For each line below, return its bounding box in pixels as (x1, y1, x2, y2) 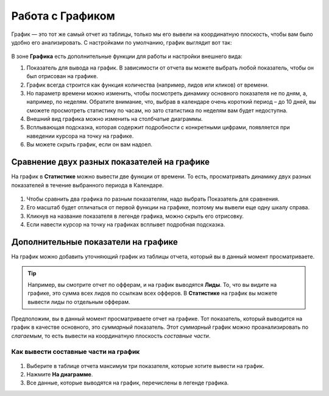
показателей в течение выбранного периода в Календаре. (11, 181, 164, 189)
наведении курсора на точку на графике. (26, 132, 134, 140)
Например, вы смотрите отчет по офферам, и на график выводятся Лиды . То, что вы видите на (27, 281, 277, 288)
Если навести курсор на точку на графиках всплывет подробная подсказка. (26, 221, 225, 228)
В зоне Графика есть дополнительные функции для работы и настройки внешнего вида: (11, 52, 243, 60)
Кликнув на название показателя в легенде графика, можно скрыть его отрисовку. (26, 212, 244, 220)
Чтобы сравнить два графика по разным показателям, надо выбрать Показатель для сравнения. (26, 195, 280, 203)
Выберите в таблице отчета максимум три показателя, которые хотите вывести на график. (26, 362, 264, 369)
